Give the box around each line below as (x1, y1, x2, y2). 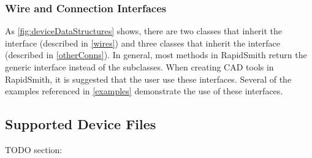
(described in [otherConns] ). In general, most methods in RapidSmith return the (5, 48, 307, 61)
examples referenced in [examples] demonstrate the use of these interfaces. (5, 85, 283, 97)
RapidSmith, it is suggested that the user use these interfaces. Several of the (5, 72, 292, 85)
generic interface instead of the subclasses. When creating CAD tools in (5, 61, 274, 73)
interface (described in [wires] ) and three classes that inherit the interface (5, 36, 281, 49)
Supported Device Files (5, 115, 156, 134)
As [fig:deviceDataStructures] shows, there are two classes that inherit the (5, 24, 283, 37)
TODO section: (5, 143, 63, 156)
